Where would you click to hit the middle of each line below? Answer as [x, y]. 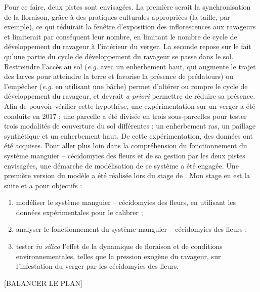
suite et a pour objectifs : [43, 185]
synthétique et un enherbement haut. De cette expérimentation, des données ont [129, 135]
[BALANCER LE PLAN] [43, 283]
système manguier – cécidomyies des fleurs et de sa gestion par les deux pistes [125, 155]
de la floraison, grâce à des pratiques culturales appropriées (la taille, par [117, 16]
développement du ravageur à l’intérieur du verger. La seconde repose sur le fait [128, 46]
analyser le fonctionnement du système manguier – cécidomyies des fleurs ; [132, 229]
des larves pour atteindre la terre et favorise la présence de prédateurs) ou [119, 76]
